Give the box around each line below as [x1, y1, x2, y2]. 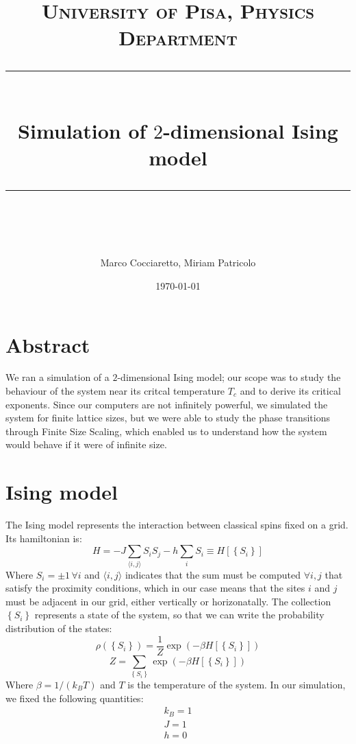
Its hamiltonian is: [5, 531, 82, 545]
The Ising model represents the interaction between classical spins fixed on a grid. [5, 518, 348, 532]
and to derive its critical [240, 384, 341, 398]
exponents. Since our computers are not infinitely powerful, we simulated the [5, 397, 328, 411]
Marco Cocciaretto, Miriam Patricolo [100, 255, 256, 270]
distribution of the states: [5, 621, 112, 636]
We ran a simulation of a [5, 370, 110, 384]
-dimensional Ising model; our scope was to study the [117, 370, 341, 384]
